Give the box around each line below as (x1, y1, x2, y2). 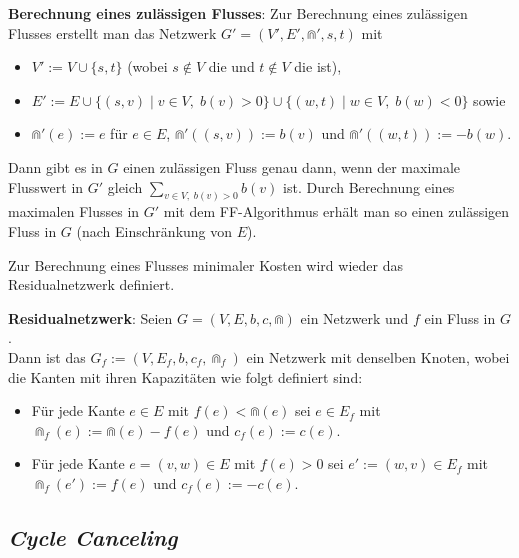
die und (208, 56, 255, 77)
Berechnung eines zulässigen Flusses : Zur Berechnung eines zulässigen (8, 3, 468, 23)
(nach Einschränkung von (76, 221, 233, 242)
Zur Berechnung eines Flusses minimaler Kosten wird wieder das (8, 254, 403, 275)
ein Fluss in (424, 307, 496, 328)
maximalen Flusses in (8, 201, 140, 222)
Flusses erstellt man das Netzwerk (8, 22, 217, 43)
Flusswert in (8, 176, 84, 197)
